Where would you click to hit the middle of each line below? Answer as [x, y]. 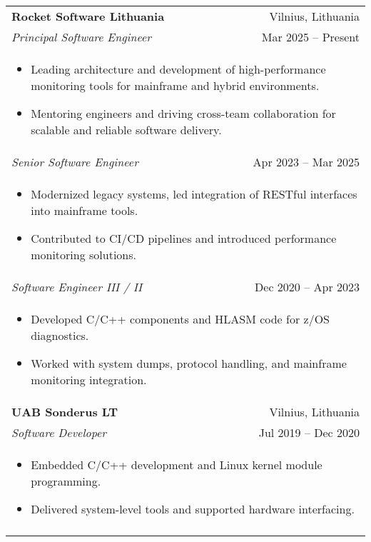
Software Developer [59, 432]
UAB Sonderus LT [65, 412]
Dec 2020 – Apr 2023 [307, 287]
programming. [66, 481]
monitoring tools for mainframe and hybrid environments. [175, 85]
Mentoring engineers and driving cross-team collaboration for [183, 113]
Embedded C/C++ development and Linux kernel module [177, 465]
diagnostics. [60, 335]
